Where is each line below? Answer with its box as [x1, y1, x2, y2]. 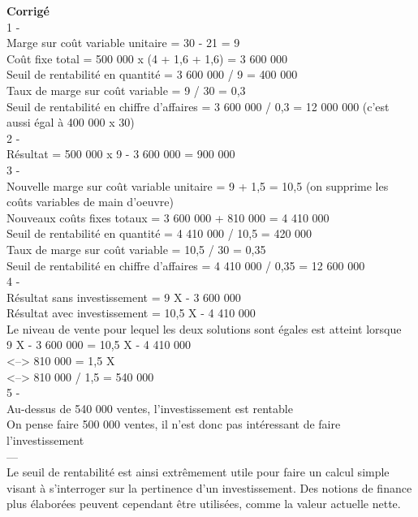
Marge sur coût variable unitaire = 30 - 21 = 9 [6, 34, 240, 51]
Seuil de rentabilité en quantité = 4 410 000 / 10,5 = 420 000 [6, 225, 312, 242]
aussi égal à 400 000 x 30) [6, 114, 135, 131]
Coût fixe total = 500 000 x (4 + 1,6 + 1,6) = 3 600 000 [6, 50, 288, 67]
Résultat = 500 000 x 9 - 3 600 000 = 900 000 [6, 145, 235, 162]
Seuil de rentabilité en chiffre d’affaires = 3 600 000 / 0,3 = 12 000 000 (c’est [6, 97, 390, 114]
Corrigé [6, 2, 50, 19]
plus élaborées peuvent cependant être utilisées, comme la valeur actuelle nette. [6, 495, 401, 512]
